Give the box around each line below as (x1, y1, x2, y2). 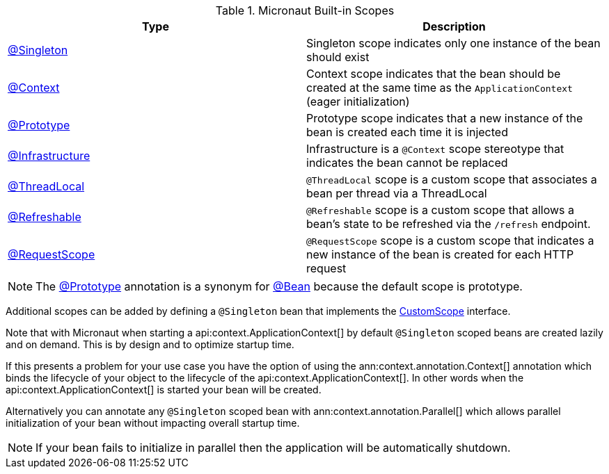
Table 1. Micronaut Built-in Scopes (215, 3, 395, 17)
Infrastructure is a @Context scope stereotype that (306, 142, 564, 156)
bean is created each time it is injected (306, 125, 508, 139)
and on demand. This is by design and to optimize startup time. (6, 338, 294, 350)
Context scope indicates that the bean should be (306, 67, 561, 81)
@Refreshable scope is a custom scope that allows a (306, 203, 575, 217)
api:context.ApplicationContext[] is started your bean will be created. (6, 384, 322, 395)
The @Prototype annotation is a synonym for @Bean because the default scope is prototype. (35, 279, 523, 293)
